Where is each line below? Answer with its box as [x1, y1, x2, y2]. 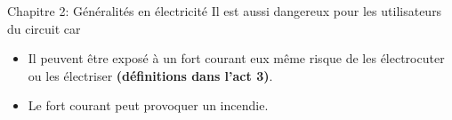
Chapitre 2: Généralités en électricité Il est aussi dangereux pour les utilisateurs [7, 2, 442, 20]
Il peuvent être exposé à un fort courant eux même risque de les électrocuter [28, 49, 445, 68]
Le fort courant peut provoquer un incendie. [28, 96, 269, 115]
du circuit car [7, 19, 81, 37]
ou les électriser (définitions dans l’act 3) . [28, 66, 273, 84]
